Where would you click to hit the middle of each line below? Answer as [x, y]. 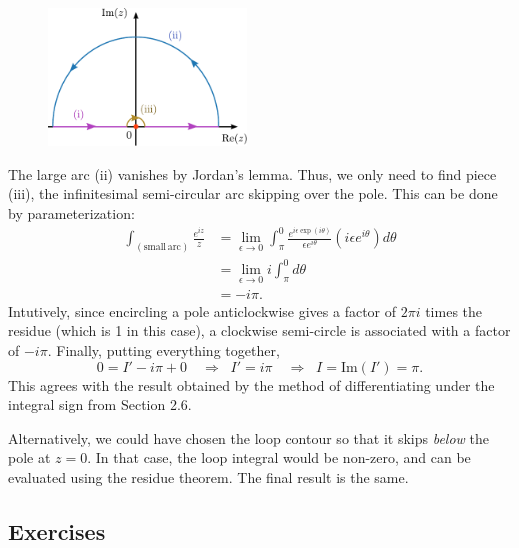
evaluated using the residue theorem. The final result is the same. [208, 476]
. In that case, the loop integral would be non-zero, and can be [279, 457]
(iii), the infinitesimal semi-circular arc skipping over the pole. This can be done [253, 193]
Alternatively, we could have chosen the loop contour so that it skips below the [248, 437]
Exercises [57, 530]
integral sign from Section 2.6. [100, 404]
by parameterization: [71, 212]
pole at [29, 457]
